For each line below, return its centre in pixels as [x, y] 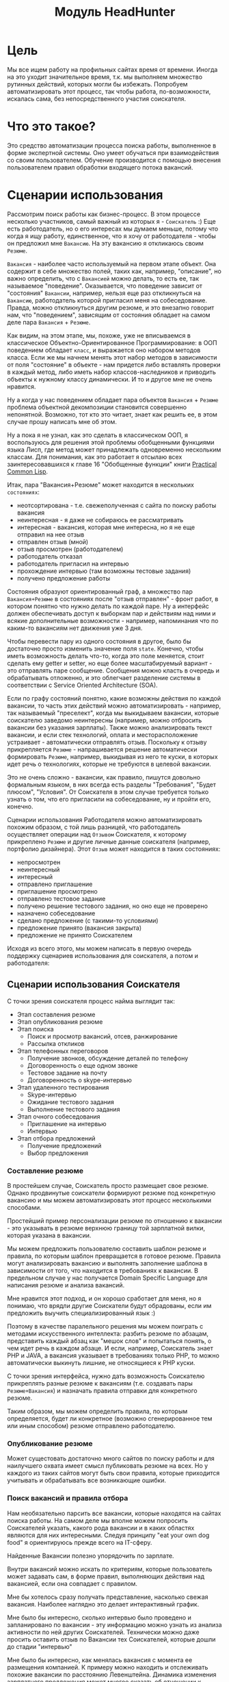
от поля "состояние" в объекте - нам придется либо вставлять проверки [114, 364]
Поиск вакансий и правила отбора [68, 1498]
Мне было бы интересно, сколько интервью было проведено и [99, 1617]
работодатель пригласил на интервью [73, 563]
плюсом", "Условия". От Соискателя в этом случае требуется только [108, 792]
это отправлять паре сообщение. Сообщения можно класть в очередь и [113, 670]
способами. [25, 1207]
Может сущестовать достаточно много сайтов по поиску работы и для [111, 1458]
